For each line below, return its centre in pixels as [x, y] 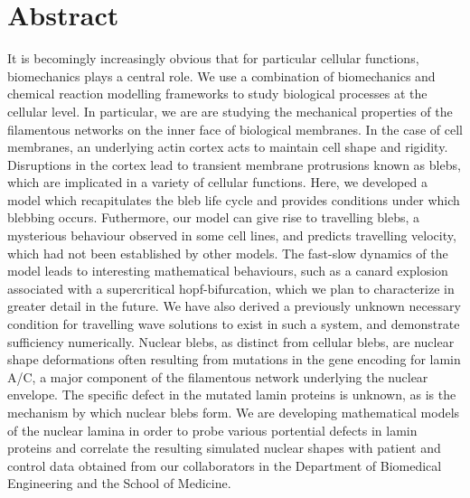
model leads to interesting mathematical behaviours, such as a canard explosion [228, 271]
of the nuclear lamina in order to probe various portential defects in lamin [212, 430]
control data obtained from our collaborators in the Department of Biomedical [225, 465]
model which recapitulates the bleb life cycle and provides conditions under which [234, 199]
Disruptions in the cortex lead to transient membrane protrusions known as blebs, [234, 164]
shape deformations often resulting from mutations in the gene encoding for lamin [234, 359]
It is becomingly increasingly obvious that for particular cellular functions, [213, 58]
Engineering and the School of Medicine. [119, 483]
